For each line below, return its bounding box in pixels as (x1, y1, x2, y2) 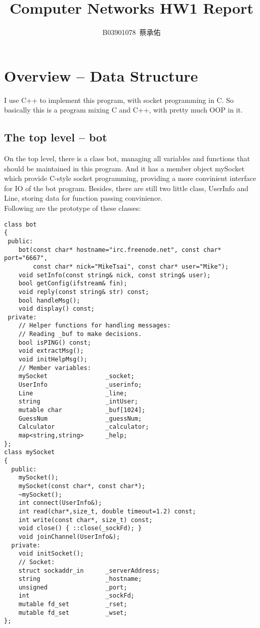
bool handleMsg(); (18, 297, 80, 304)
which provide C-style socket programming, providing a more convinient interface (4, 173, 256, 183)
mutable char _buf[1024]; (18, 407, 146, 414)
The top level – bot (4, 129, 107, 145)
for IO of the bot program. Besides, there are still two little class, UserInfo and (4, 182, 249, 193)
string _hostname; (18, 575, 142, 583)
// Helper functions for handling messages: (18, 322, 171, 329)
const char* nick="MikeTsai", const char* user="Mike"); (33, 263, 229, 270)
